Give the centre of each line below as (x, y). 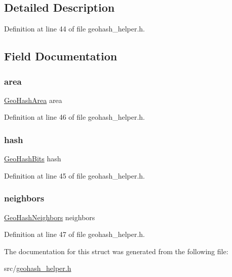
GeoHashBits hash (33, 159)
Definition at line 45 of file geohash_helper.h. (75, 175)
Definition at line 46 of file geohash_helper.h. (75, 117)
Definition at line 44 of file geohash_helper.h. (75, 29)
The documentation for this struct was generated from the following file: (116, 251)
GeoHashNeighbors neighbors (50, 217)
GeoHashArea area (33, 100)
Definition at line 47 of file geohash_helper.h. (75, 234)
